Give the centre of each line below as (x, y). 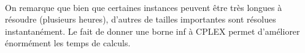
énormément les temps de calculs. (68, 43)
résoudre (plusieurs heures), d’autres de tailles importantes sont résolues (141, 19)
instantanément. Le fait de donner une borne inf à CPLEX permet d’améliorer (152, 31)
